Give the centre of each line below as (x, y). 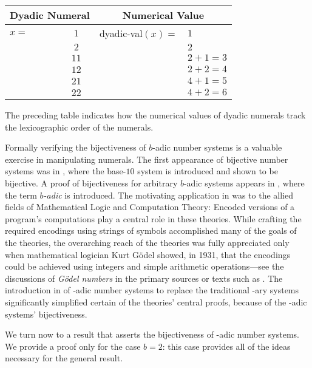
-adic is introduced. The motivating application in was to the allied (168, 195)
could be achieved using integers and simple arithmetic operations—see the (144, 266)
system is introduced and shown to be (208, 171)
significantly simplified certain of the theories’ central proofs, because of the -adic (156, 302)
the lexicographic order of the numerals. (79, 127)
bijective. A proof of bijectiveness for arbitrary (91, 182)
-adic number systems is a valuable (217, 147)
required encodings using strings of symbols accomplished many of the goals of (151, 230)
